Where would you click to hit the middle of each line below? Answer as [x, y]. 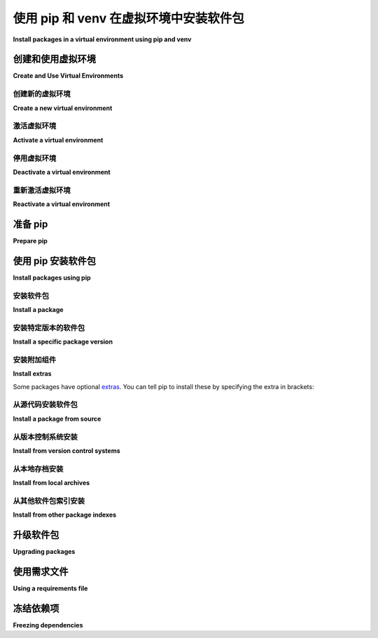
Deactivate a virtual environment [62, 172]
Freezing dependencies [48, 625]
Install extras [32, 374]
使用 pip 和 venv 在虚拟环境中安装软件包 [129, 18]
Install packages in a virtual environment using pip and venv [102, 39]
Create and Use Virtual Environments [68, 76]
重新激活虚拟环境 [42, 190]
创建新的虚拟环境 [42, 94]
